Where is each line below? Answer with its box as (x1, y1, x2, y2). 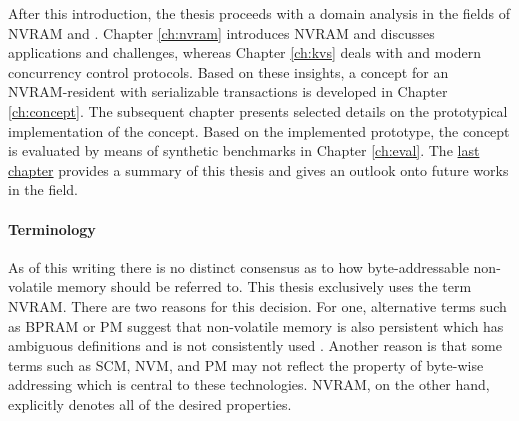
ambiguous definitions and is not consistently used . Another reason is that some (8, 335, 502, 356)
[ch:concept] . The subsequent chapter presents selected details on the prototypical (8, 100, 508, 121)
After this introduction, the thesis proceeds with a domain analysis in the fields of (8, 3, 510, 23)
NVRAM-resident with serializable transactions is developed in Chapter (8, 81, 448, 102)
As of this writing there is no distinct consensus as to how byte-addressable (8, 256, 469, 277)
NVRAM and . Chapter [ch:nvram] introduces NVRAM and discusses (8, 22, 435, 43)
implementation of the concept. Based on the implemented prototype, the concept (8, 120, 510, 141)
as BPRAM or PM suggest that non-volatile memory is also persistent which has (8, 315, 504, 336)
